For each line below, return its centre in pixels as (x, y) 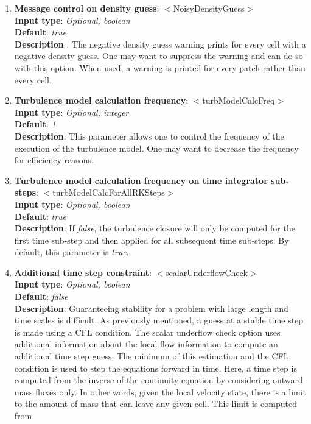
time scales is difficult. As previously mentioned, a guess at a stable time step (159, 320)
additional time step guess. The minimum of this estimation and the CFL (152, 356)
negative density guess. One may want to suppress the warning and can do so (159, 56)
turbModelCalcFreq (239, 100)
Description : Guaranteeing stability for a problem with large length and (151, 308)
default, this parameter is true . (72, 252)
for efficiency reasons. (54, 160)
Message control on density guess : (87, 8)
